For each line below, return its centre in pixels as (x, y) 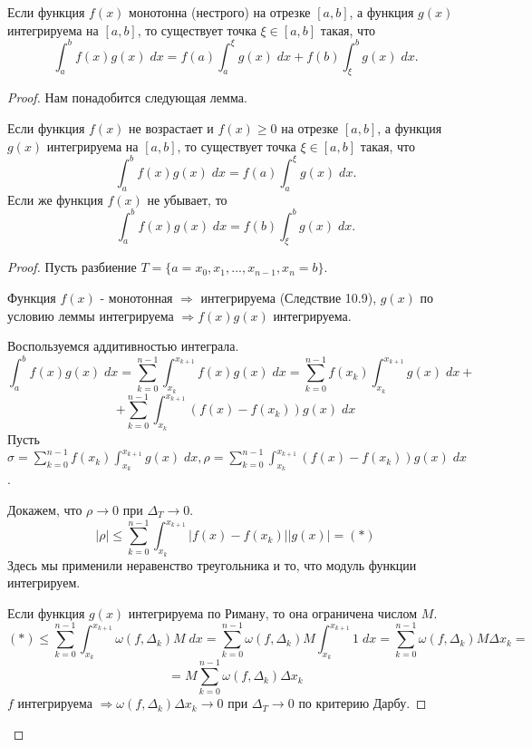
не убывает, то (187, 199)
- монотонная (136, 298)
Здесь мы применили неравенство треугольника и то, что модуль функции (212, 564)
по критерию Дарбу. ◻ (363, 703)
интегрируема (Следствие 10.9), (289, 298)
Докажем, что (45, 509)
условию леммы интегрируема (91, 315)
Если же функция (55, 199)
